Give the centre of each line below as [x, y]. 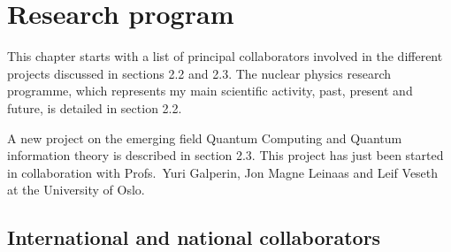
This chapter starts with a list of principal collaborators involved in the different [225, 56]
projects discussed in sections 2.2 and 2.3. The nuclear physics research [199, 73]
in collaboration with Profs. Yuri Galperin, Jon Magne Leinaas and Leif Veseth [223, 172]
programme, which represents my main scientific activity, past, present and [210, 91]
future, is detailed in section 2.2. [95, 107]
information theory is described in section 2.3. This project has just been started [225, 155]
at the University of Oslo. [76, 190]
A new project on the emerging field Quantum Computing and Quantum [205, 137]
